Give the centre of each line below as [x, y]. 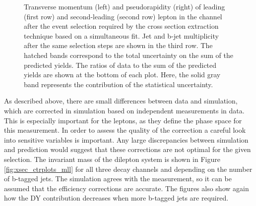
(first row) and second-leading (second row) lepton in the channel [123, 16]
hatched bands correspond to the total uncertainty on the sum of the [128, 55]
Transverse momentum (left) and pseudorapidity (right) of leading [125, 6]
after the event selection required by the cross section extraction [121, 26]
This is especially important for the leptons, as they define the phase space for [123, 120]
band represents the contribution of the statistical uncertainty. [119, 84]
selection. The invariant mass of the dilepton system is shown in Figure [112, 159]
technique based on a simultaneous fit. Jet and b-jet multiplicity [121, 35]
